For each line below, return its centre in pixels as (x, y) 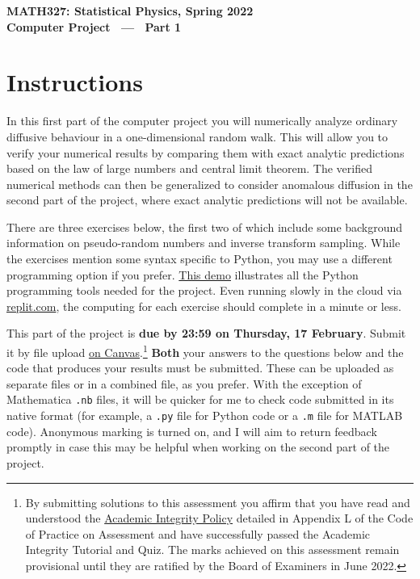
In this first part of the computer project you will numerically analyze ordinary (202, 121)
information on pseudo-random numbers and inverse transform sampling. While (204, 243)
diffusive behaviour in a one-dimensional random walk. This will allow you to (197, 136)
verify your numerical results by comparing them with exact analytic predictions (206, 152)
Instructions (75, 82)
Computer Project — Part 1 (94, 26)
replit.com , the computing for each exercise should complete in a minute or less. (204, 306)
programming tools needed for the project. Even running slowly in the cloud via (204, 290)
